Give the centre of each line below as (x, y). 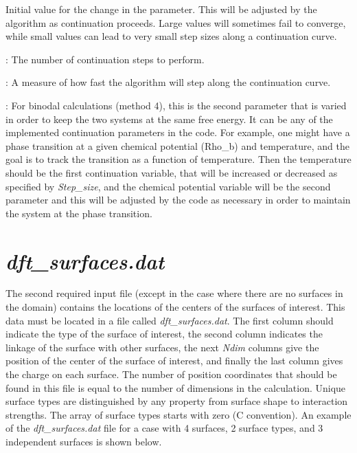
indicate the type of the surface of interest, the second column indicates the (164, 334)
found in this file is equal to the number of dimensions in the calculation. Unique (176, 387)
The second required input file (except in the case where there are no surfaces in (174, 293)
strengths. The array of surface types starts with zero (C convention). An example (178, 414)
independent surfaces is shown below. (84, 441)
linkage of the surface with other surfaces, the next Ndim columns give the (162, 347)
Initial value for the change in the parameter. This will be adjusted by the (161, 9)
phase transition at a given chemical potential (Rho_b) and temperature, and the (177, 145)
